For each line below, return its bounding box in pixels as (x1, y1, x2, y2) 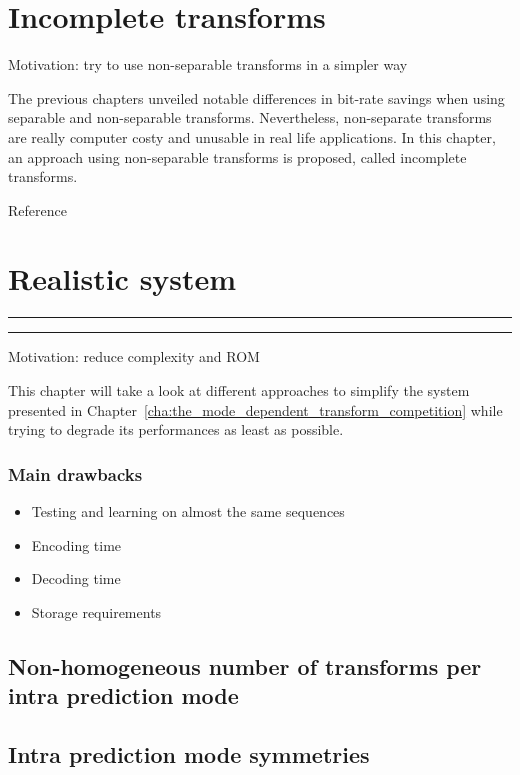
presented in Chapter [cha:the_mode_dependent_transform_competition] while (8, 399, 503, 420)
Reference (8, 199, 67, 220)
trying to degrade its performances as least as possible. (8, 419, 344, 440)
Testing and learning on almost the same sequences (31, 501, 345, 521)
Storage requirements (31, 601, 162, 622)
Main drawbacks (8, 461, 143, 486)
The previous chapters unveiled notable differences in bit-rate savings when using (8, 87, 505, 108)
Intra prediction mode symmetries (8, 738, 370, 769)
